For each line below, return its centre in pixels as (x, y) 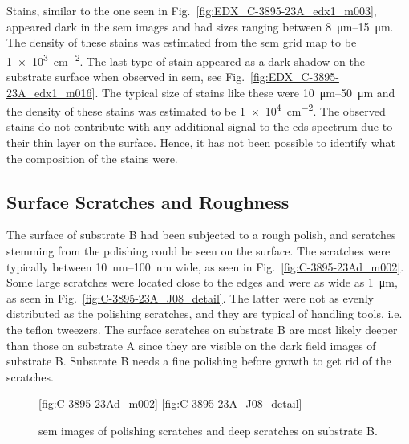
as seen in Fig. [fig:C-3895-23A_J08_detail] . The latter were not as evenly (190, 297)
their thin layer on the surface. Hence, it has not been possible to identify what (201, 143)
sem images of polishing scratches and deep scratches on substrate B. (208, 430)
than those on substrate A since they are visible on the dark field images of (191, 345)
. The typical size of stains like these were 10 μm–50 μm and (245, 92)
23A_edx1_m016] (51, 92)
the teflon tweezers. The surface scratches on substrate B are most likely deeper (202, 330)
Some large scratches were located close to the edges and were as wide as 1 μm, (202, 282)
